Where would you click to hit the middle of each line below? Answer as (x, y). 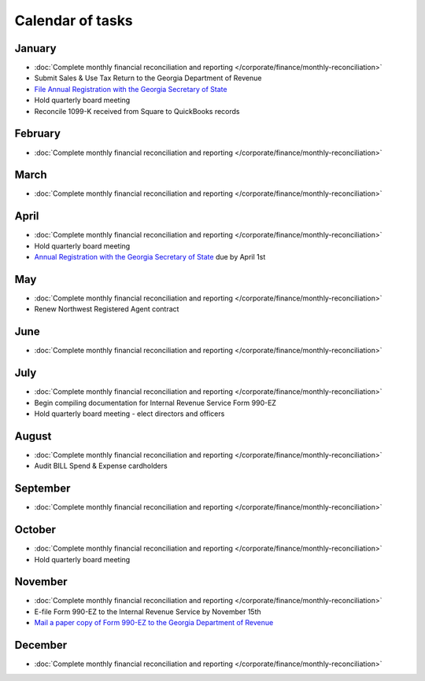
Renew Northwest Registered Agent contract (107, 309)
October (35, 530)
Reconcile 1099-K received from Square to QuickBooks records (137, 111)
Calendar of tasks (74, 20)
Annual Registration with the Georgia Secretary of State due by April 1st (150, 257)
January (35, 48)
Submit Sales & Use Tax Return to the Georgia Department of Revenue (148, 78)
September (42, 489)
